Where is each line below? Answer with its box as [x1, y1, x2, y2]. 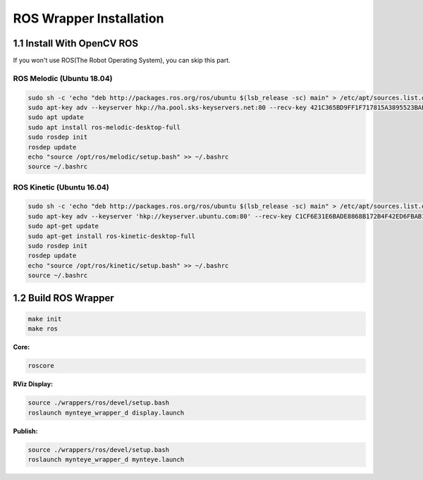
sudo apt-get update [27, 222, 99, 230]
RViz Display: [13, 380, 53, 388]
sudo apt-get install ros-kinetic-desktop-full [27, 232, 195, 240]
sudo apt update [27, 113, 85, 121]
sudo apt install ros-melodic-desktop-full [27, 123, 181, 131]
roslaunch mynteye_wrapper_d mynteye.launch [27, 455, 185, 463]
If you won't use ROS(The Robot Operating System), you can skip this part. [13, 56, 231, 65]
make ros [27, 325, 59, 333]
